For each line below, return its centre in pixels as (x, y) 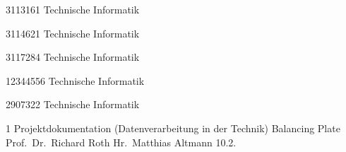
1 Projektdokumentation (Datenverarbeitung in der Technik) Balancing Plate (173, 128)
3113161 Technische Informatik (73, 9)
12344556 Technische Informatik (75, 80)
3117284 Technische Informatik (73, 57)
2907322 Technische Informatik (73, 104)
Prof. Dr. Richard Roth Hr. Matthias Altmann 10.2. (121, 142)
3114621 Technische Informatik (73, 33)
